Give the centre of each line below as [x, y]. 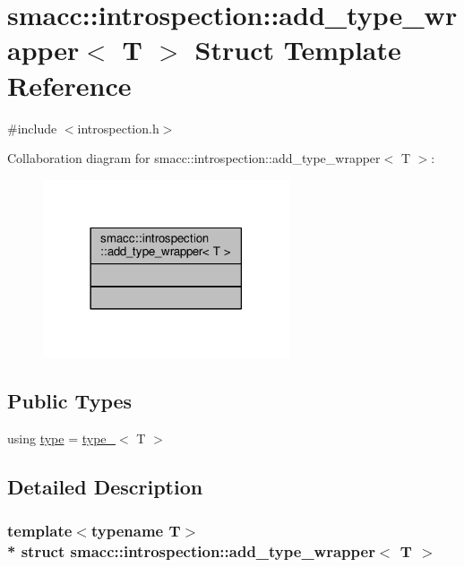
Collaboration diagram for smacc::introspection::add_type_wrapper [194, 158]
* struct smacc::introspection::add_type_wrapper [191, 551]
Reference [69, 85]
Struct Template [298, 50]
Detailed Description [105, 487]
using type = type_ [62, 438]
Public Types [70, 401]
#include [32, 128]
